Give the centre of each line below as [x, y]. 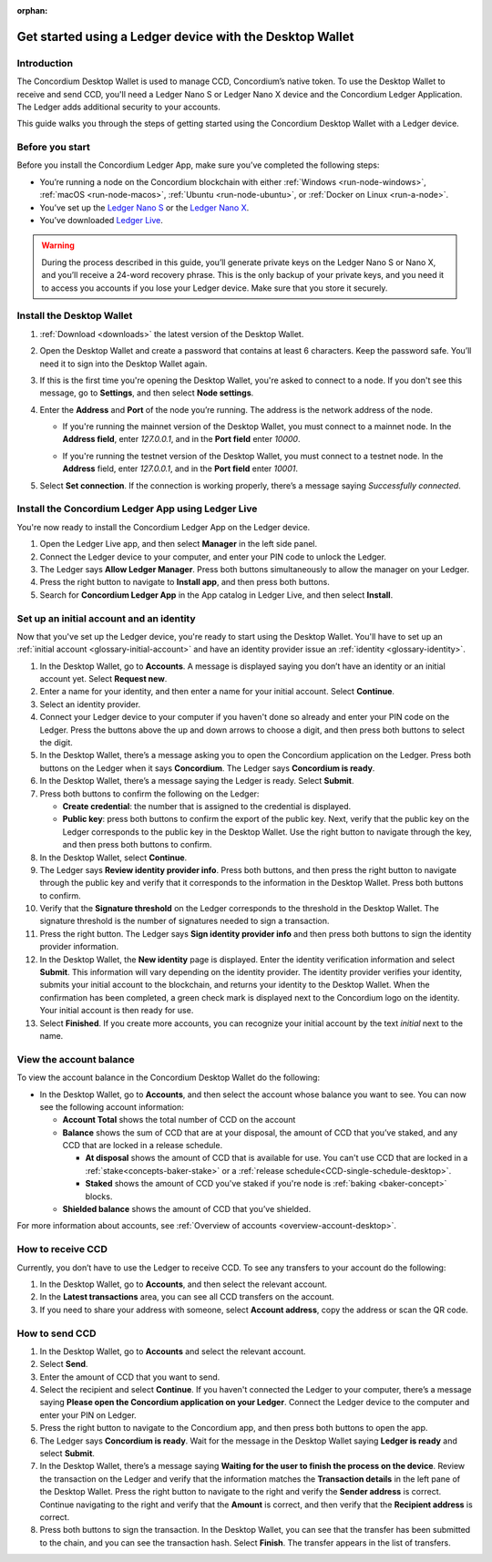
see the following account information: [112, 1106]
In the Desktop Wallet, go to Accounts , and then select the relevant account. [184, 1284]
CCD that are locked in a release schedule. [143, 1146]
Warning [58, 245]
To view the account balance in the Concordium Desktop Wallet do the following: [169, 1078]
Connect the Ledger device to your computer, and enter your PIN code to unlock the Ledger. [213, 557]
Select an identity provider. [90, 704]
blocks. [99, 1196]
